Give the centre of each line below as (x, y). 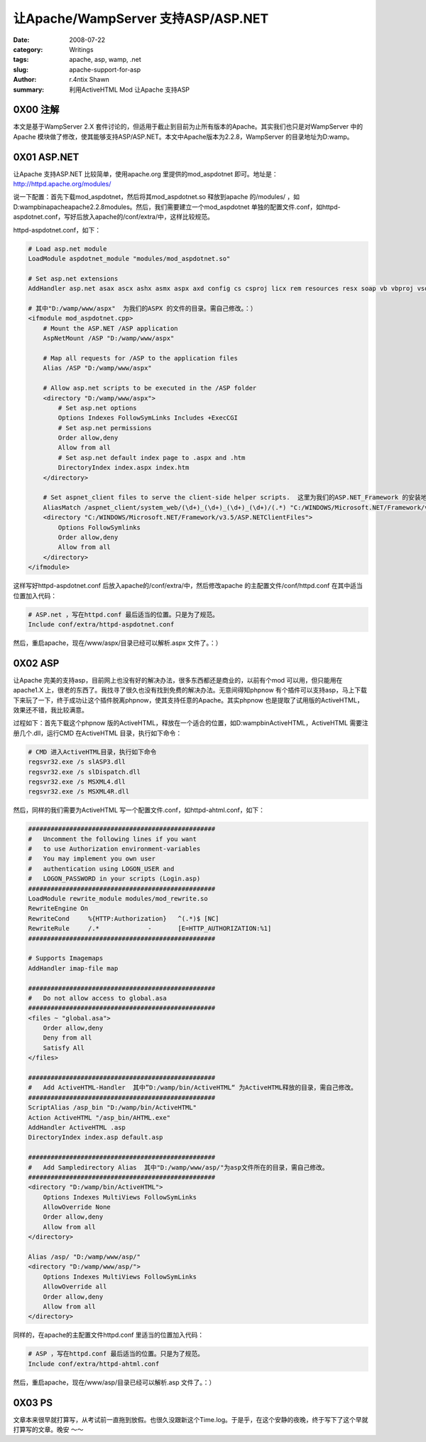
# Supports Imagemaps (66, 958)
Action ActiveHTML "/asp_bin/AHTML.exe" (99, 1117)
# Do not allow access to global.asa (97, 998)
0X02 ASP (36, 663)
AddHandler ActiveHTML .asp (77, 1127)
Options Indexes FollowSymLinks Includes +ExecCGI (148, 418)
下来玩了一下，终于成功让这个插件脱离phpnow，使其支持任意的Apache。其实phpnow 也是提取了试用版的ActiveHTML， (188, 700)
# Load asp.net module (67, 249)
